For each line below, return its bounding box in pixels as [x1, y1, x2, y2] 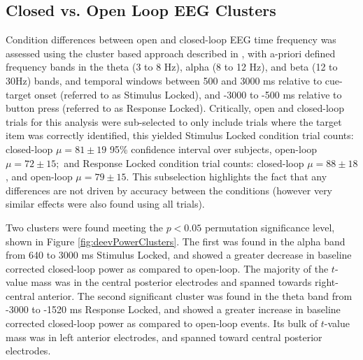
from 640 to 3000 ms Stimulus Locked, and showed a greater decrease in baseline [6, 247, 352, 262]
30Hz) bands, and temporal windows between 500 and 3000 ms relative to [6, 73, 322, 87]
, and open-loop [6, 169, 73, 184]
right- [315, 275, 339, 289]
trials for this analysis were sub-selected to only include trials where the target [6, 114, 342, 129]
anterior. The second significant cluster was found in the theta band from [38, 288, 353, 303]
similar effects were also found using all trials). [6, 196, 205, 211]
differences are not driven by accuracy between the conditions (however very [6, 182, 333, 197]
